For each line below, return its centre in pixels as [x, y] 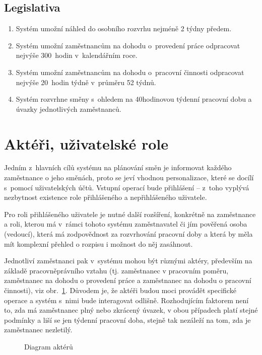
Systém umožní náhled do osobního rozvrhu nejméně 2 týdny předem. [124, 28]
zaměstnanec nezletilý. [38, 330]
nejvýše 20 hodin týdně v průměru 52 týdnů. [86, 82]
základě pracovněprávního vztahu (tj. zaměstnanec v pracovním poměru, [116, 270]
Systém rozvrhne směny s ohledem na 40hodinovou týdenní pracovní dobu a [134, 99]
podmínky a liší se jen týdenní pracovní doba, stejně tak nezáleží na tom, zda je [127, 319]
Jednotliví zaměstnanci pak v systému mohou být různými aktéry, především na [128, 261]
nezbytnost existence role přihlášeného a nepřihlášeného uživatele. [106, 197]
